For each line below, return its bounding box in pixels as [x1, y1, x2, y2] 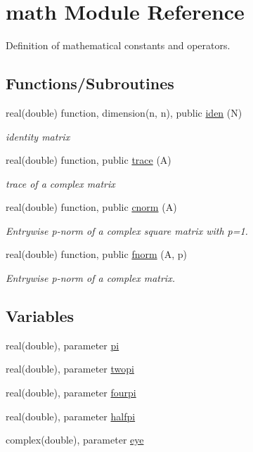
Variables [6, 305, 74, 327]
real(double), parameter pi [6, 337, 119, 352]
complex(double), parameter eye [6, 432, 144, 447]
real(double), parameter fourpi [6, 385, 136, 400]
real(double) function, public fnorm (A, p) [6, 247, 187, 261]
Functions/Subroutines [6, 72, 174, 94]
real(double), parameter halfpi [6, 408, 136, 423]
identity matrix [6, 129, 70, 143]
